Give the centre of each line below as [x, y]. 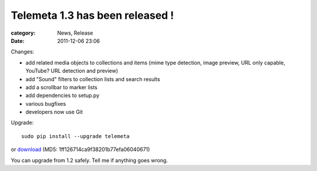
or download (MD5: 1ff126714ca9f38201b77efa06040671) [80, 149]
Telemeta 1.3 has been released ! [92, 15]
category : [23, 33]
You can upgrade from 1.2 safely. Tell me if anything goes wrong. [90, 160]
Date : [18, 41]
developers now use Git [54, 112]
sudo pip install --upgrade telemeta [76, 136]
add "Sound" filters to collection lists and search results [93, 79]
